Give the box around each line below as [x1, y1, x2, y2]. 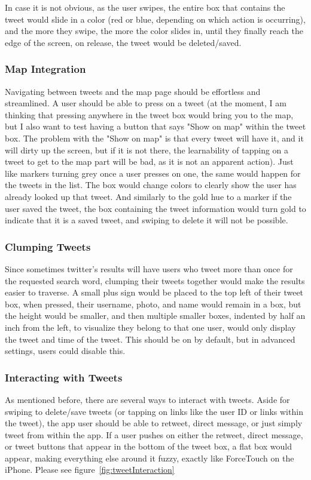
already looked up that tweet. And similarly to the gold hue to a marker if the [5, 190, 292, 202]
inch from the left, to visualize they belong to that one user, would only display [5, 321, 296, 333]
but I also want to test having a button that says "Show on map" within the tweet [5, 120, 306, 133]
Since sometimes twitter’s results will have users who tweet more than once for [5, 262, 293, 275]
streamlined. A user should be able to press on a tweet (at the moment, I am [5, 97, 286, 109]
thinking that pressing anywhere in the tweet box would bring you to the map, [5, 108, 294, 121]
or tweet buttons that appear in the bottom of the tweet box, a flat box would [5, 440, 292, 453]
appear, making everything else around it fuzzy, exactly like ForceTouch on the [5, 451, 294, 464]
